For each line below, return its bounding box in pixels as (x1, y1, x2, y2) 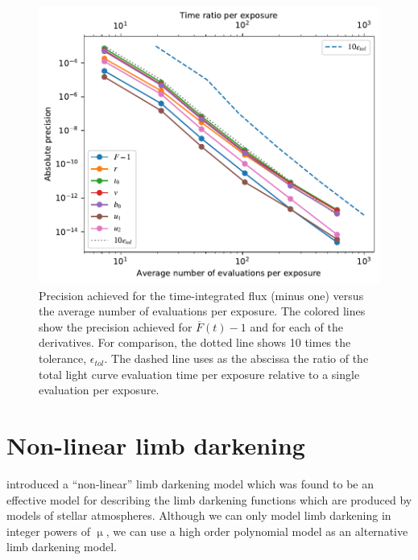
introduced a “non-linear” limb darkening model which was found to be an (6, 475, 375, 492)
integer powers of (6, 522, 90, 539)
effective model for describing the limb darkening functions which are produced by (6, 491, 412, 508)
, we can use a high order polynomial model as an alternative (106, 522, 408, 539)
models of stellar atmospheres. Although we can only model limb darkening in (6, 507, 391, 524)
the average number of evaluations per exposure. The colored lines (39, 303, 366, 319)
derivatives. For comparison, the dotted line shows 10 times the (39, 334, 351, 351)
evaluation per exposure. (39, 381, 159, 398)
